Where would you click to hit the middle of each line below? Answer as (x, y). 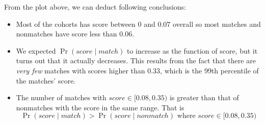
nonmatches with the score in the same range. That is (100, 107)
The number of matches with (61, 97)
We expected (36, 50)
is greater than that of (204, 97)
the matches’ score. (46, 80)
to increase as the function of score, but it (192, 50)
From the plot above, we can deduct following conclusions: (95, 7)
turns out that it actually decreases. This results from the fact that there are (136, 60)
